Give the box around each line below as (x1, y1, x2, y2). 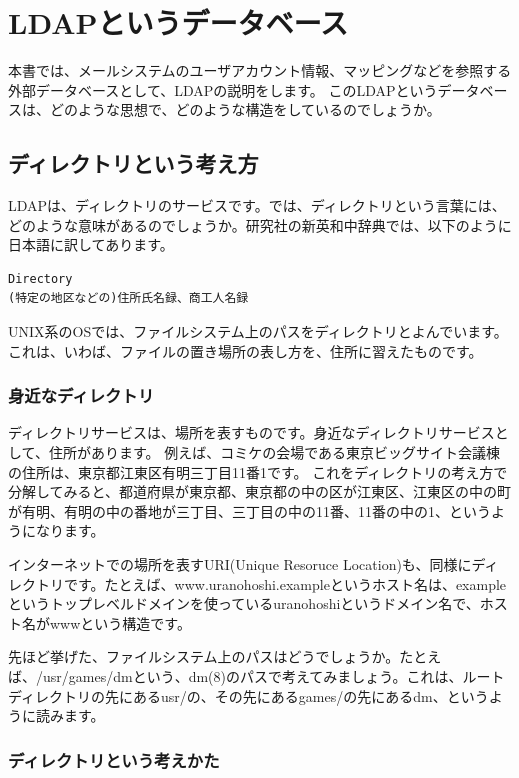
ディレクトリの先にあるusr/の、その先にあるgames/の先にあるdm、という (8, 685, 489, 706)
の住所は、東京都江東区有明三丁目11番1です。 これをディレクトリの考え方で (8, 461, 508, 482)
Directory (8, 271, 73, 286)
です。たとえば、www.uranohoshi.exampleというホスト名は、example (63, 573, 507, 594)
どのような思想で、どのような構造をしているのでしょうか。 (49, 99, 441, 120)
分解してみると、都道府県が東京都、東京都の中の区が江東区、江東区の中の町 (8, 481, 512, 502)
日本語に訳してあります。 (8, 234, 174, 255)
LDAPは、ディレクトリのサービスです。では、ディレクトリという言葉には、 (8, 195, 506, 216)
